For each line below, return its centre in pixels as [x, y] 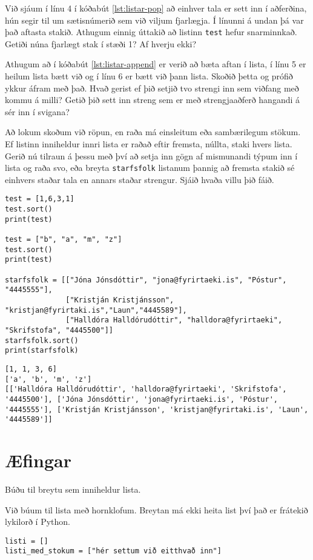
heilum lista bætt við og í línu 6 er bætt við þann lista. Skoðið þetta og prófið [149, 76]
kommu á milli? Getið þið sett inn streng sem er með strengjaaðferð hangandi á [153, 100]
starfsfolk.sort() [42, 340]
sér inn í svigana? [37, 111]
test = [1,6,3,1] [40, 199]
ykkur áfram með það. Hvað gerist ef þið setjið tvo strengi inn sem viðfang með [152, 88]
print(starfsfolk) [42, 351]
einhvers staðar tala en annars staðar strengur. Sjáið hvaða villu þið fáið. [140, 179]
